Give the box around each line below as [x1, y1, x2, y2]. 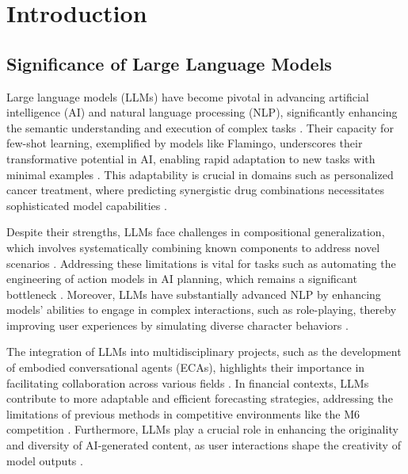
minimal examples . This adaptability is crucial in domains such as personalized [6, 166, 394, 182]
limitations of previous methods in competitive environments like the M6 [6, 405, 360, 422]
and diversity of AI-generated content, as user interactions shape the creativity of [6, 437, 401, 453]
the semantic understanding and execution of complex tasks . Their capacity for [6, 119, 394, 136]
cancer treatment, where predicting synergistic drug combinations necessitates [6, 182, 385, 198]
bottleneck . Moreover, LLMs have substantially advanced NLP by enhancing [6, 285, 381, 302]
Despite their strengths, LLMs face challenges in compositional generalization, [6, 224, 385, 240]
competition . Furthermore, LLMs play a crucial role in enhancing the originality [6, 421, 398, 438]
